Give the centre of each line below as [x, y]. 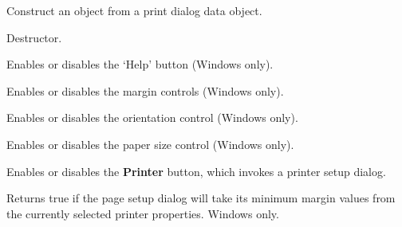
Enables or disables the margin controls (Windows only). [145, 90]
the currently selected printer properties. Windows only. [143, 213]
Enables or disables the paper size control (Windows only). [150, 144]
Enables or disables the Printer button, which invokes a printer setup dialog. [196, 171]
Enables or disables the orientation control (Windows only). [152, 117]
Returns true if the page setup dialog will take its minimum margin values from [201, 198]
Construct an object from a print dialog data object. [134, 10]
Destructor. [34, 37]
